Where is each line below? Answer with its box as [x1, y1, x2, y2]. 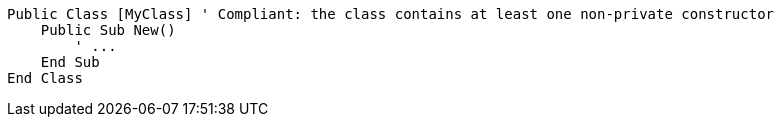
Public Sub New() [40, 22, 176, 38]
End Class [7, 70, 83, 86]
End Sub [40, 54, 100, 70]
